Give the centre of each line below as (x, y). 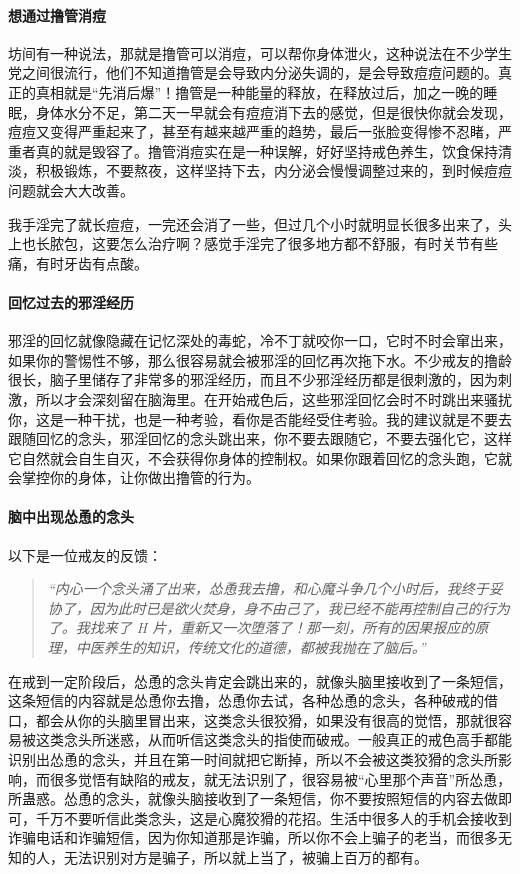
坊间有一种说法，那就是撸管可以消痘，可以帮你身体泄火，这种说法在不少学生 (260, 52)
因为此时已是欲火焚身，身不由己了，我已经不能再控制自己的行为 (299, 607)
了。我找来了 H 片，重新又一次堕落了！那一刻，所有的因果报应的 (261, 627)
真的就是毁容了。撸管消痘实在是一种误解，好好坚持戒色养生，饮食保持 (266, 150)
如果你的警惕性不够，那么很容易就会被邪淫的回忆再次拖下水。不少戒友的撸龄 (260, 359)
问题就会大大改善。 (71, 189)
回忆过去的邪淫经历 (71, 301)
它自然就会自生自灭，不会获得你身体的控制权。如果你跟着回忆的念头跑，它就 (260, 457)
